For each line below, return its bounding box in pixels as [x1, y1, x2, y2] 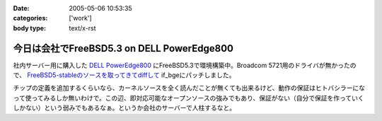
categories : [13, 14, 48, 23]
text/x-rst [69, 23, 96, 32]
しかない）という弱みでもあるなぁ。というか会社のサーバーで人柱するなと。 [13, 103, 236, 113]
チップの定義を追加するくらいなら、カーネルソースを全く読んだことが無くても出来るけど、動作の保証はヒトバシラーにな [13, 83, 366, 92]
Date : [13, 4, 30, 12]
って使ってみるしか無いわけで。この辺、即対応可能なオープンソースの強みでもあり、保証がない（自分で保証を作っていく [13, 93, 364, 102]
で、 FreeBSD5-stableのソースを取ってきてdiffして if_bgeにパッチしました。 [13, 71, 236, 79]
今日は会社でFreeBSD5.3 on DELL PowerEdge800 [13, 42, 233, 54]
